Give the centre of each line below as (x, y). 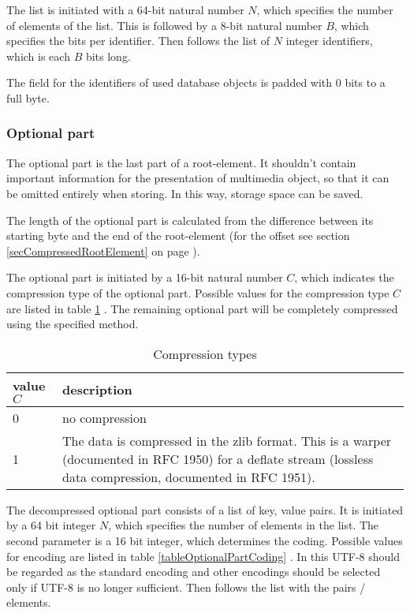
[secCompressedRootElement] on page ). (103, 250)
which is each (38, 56)
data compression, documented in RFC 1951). (188, 477)
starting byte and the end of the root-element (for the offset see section (178, 235)
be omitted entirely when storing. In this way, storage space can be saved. (185, 193)
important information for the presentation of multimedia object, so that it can (198, 178)
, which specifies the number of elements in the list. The (244, 525)
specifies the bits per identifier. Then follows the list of (138, 41)
